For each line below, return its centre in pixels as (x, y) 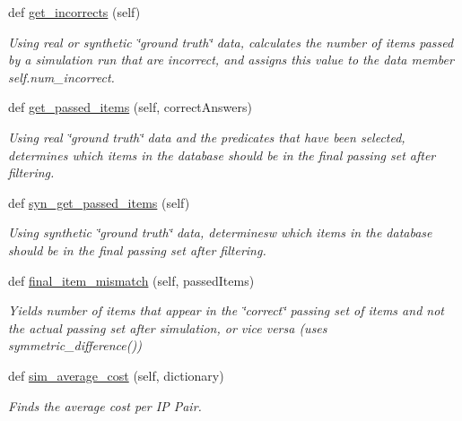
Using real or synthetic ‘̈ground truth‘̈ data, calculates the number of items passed (231, 42)
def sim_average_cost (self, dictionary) (116, 375)
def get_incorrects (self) (74, 12)
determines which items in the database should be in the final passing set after (222, 155)
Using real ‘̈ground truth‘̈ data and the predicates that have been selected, (207, 137)
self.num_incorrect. (61, 77)
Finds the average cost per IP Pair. (105, 405)
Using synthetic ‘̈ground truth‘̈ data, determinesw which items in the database (220, 232)
